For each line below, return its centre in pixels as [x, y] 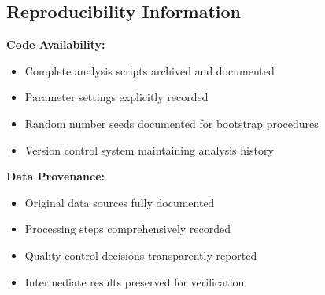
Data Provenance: [56, 176]
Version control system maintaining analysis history [149, 149]
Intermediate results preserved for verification [135, 281]
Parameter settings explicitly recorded [116, 97]
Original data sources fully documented [120, 202]
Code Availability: [56, 44]
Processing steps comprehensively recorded [128, 229]
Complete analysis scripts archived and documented [150, 70]
